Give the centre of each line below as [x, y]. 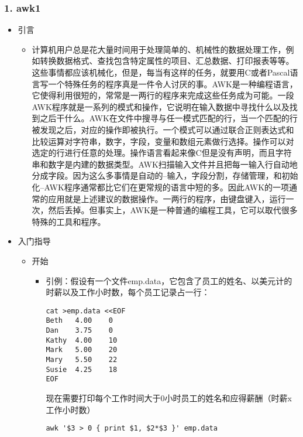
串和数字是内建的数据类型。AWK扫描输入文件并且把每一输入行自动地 [165, 164]
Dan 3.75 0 [79, 330]
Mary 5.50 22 [82, 359]
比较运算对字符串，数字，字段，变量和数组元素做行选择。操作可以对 [163, 141]
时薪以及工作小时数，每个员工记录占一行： [128, 292]
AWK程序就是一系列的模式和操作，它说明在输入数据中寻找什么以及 [161, 106]
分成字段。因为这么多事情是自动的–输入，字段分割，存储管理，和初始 [165, 175]
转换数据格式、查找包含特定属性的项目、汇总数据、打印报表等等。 [167, 61]
